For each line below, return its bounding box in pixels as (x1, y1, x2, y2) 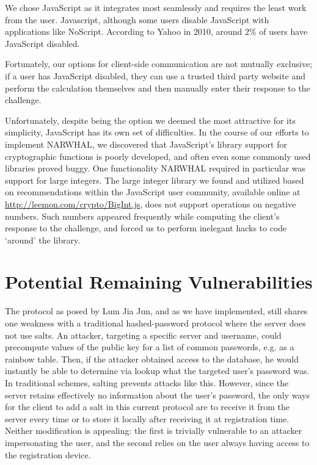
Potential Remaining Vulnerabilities (5, 269, 313, 294)
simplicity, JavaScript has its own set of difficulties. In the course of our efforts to (5, 126, 309, 139)
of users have (259, 25, 308, 38)
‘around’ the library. (5, 233, 81, 246)
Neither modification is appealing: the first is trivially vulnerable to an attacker (5, 424, 302, 437)
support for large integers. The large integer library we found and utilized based (5, 173, 304, 186)
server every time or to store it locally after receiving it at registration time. (5, 412, 290, 425)
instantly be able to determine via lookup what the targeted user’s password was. (5, 364, 310, 377)
